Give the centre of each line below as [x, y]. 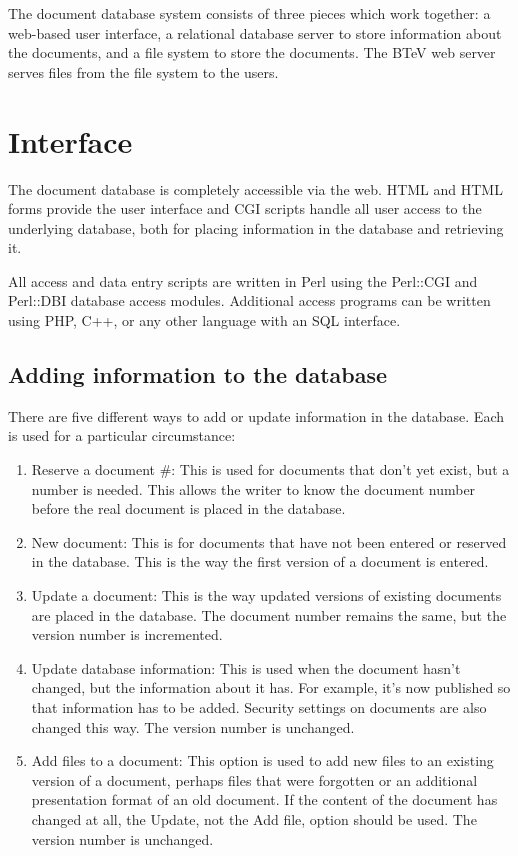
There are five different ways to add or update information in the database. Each [256, 415]
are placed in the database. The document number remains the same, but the [269, 614]
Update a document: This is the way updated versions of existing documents [266, 595]
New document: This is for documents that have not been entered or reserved [269, 541]
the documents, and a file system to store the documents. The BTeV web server [252, 52]
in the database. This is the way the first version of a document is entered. [260, 561]
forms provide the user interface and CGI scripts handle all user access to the [245, 208]
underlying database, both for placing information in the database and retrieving [256, 227]
